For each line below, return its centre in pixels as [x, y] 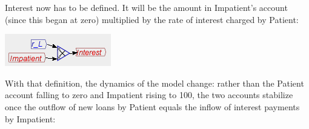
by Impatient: [30, 118]
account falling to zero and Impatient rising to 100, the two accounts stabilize [149, 95]
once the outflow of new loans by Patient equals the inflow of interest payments [152, 106]
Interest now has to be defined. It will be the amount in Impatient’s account [146, 7]
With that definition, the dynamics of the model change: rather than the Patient [154, 83]
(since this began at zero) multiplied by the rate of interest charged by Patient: [152, 19]
